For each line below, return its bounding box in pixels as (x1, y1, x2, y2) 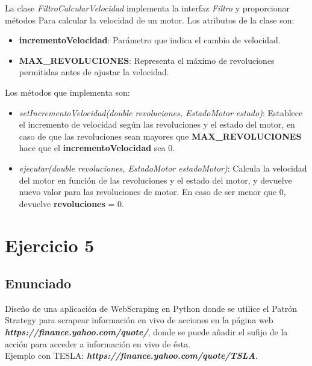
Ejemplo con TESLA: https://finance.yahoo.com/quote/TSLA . (5, 349, 258, 362)
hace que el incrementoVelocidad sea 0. (19, 141, 175, 154)
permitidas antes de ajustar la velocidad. (19, 66, 169, 78)
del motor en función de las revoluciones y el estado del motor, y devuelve (19, 173, 292, 186)
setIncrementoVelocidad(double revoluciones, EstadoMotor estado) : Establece (19, 106, 303, 119)
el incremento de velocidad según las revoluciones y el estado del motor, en (19, 118, 295, 131)
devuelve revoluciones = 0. (19, 197, 124, 209)
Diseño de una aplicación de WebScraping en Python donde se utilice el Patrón (5, 302, 298, 314)
